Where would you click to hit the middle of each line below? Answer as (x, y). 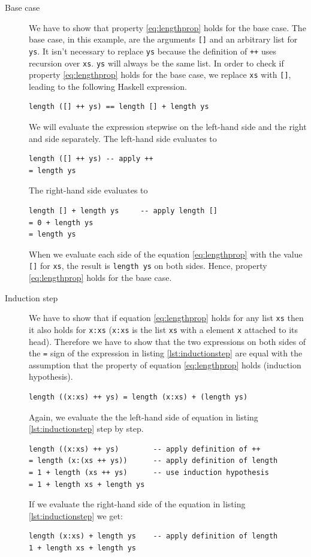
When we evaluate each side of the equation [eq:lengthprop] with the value (166, 254)
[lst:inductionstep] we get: (76, 515)
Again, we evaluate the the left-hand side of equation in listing (144, 417)
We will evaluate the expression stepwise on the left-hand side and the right (168, 126)
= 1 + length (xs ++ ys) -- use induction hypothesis (149, 472)
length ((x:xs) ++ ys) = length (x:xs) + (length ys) (138, 397)
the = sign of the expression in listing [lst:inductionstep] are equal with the (166, 353)
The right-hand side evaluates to (88, 190)
